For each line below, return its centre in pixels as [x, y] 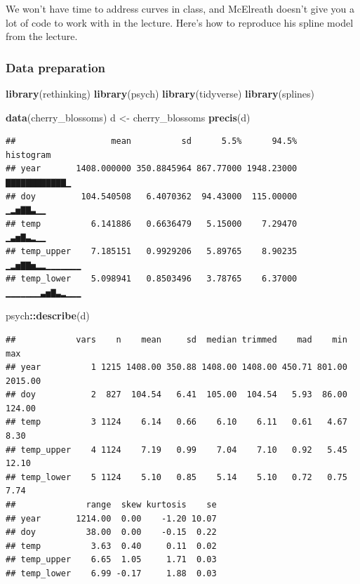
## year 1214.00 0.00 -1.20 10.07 [111, 518]
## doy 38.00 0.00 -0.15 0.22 [111, 532]
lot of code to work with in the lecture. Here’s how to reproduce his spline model [180, 22]
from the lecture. [42, 36]
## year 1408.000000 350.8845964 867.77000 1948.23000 [152, 169]
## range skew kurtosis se [111, 505]
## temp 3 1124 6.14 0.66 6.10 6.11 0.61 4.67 [176, 422]
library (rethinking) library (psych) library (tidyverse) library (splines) [160, 93]
